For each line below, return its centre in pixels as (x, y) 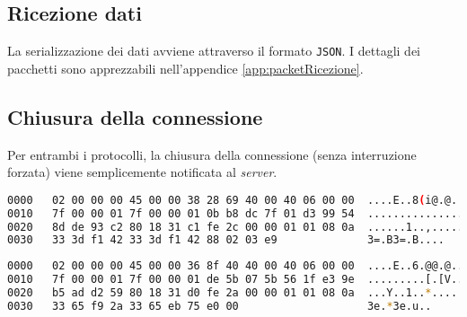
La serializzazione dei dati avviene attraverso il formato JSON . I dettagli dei (214, 51)
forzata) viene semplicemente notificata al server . (142, 172)
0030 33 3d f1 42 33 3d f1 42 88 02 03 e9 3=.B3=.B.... (226, 240)
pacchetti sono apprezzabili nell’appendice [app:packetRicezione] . (185, 68)
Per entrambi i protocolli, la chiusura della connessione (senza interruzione (212, 154)
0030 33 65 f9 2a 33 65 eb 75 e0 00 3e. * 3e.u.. (220, 306)
